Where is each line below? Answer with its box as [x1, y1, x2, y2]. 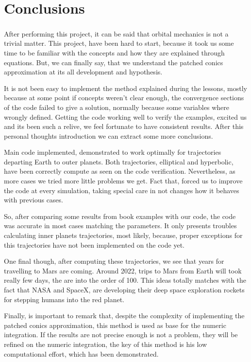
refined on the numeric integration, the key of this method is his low [4, 339, 207, 349]
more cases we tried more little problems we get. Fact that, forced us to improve [4, 176, 243, 186]
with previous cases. [4, 195, 63, 205]
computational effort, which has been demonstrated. [4, 348, 159, 359]
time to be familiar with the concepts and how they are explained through [4, 47, 225, 57]
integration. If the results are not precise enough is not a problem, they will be [4, 329, 238, 340]
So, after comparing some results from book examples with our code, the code [4, 211, 236, 221]
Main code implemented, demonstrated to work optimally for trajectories [4, 147, 221, 157]
